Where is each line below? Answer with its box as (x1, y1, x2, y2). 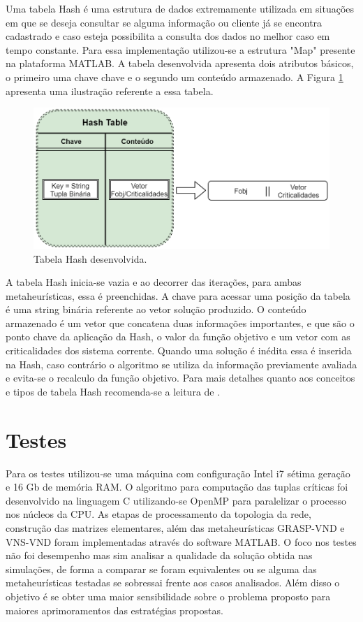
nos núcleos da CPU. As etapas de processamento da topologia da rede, (6, 507, 311, 521)
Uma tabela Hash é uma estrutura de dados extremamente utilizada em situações (6, 1, 354, 15)
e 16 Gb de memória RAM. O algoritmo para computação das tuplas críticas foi (6, 479, 348, 494)
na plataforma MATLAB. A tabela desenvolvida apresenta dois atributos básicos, (6, 56, 354, 71)
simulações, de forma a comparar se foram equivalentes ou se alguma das (6, 561, 317, 576)
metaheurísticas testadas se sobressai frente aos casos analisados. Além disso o (6, 575, 340, 590)
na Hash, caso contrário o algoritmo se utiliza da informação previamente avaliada (6, 356, 357, 371)
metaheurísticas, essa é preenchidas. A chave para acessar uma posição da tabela (6, 288, 350, 303)
